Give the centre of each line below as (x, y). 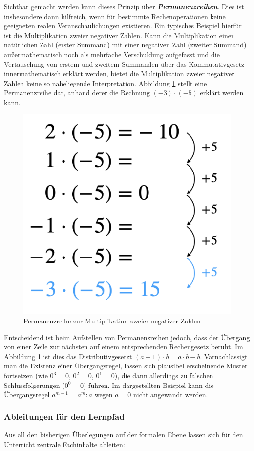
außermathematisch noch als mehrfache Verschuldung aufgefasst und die (112, 54)
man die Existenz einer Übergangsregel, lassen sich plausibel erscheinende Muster (126, 366)
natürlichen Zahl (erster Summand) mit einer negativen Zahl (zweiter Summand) (125, 45)
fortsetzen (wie (26, 376)
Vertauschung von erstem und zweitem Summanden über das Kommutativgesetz (124, 64)
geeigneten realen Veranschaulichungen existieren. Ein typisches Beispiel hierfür (123, 26)
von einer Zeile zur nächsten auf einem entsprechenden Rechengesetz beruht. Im (124, 347)
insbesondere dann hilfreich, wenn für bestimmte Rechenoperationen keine (115, 16)
